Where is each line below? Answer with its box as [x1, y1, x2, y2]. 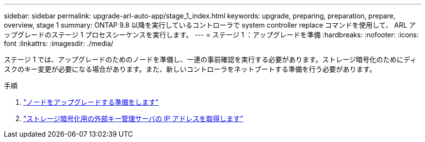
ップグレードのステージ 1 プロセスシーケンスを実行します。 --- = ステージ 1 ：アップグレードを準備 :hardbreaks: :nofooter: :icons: [4, 31, 419, 39]
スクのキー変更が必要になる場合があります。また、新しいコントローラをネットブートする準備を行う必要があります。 [4, 65, 376, 73]
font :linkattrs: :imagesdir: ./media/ [4, 39, 114, 47]
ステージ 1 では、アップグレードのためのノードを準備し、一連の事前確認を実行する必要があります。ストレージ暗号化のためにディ [4, 55, 417, 63]
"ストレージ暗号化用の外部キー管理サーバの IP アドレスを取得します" [23, 114, 244, 123]
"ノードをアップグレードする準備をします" [23, 98, 159, 106]
